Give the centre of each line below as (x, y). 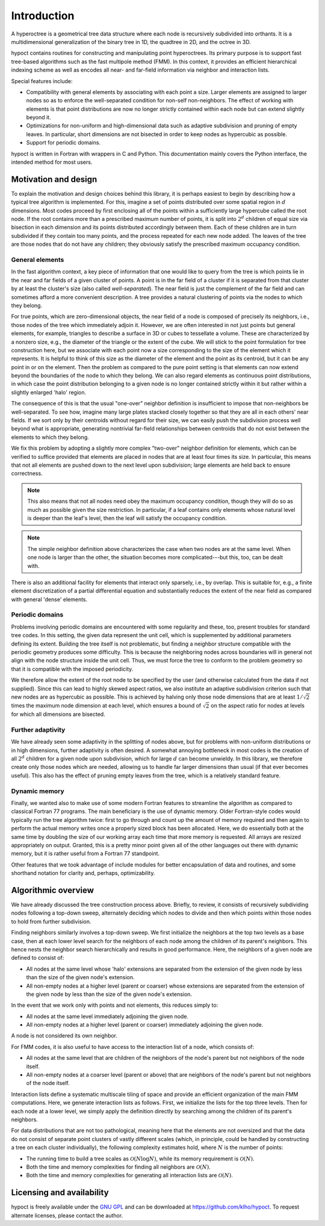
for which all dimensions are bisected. (58, 714)
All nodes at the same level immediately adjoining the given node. (107, 1016)
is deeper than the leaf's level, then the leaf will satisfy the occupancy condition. (127, 518)
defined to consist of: (38, 958)
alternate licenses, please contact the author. (67, 1215)
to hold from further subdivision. (51, 921)
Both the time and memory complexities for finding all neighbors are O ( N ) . (118, 1167)
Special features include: (42, 81)
